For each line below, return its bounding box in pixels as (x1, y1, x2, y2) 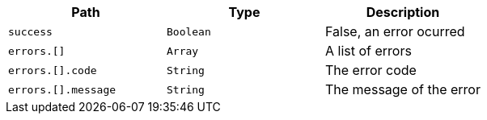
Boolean (166, 25, 211, 38)
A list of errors (324, 43, 412, 59)
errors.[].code (8, 64, 97, 77)
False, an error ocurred (324, 23, 465, 39)
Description (366, 4, 440, 20)
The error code (324, 62, 417, 78)
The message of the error (324, 81, 481, 97)
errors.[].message (8, 83, 116, 96)
